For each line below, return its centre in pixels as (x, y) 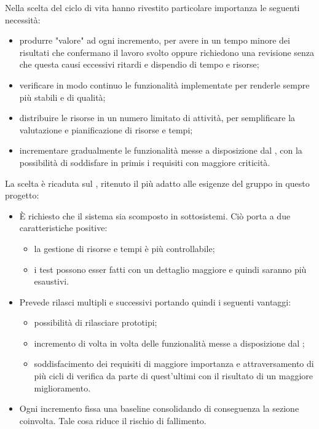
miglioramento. (62, 388)
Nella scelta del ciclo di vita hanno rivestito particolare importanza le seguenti (152, 7)
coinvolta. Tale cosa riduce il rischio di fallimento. (113, 420)
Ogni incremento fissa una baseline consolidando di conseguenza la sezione (159, 408)
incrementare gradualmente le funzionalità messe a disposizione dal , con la (161, 150)
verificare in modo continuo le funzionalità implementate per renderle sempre (164, 85)
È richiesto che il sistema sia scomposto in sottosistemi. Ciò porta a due (155, 215)
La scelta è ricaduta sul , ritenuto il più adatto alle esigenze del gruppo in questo (157, 183)
